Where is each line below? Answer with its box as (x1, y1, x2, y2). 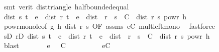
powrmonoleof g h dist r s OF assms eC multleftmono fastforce (4, 21, 215, 31)
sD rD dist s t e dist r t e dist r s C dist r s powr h (4, 30, 210, 41)
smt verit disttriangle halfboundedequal (4, 1, 129, 11)
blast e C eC (4, 40, 111, 51)
